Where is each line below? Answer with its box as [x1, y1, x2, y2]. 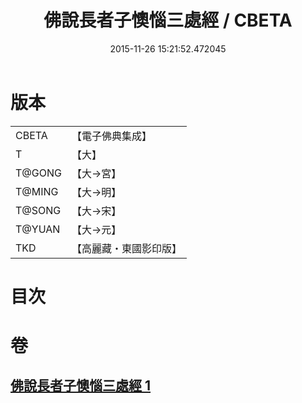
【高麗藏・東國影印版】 [71, 241, 182, 255]
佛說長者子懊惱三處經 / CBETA [43, 9, 293, 32]
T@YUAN [15, 222, 61, 236]
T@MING [15, 184, 59, 198]
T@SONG [15, 203, 62, 217]
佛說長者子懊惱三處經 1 [10, 377, 152, 395]
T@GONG [15, 166, 62, 180]
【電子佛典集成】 [71, 129, 152, 143]
